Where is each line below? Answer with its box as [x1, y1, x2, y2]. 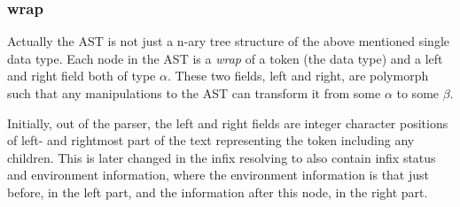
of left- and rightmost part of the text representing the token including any [7, 131, 415, 149]
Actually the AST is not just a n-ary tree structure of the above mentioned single [7, 32, 449, 50]
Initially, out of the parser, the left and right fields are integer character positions [7, 113, 448, 132]
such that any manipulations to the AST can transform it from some [7, 84, 381, 102]
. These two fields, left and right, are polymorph [167, 66, 429, 85]
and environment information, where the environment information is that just [7, 165, 430, 184]
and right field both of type [7, 66, 156, 85]
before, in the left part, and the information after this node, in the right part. [7, 182, 428, 201]
